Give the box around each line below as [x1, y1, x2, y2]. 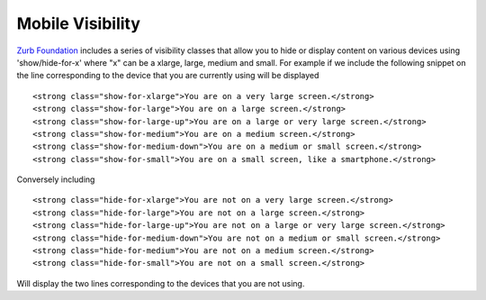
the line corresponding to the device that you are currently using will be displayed [16, 70, 319, 81]
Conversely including [16, 174, 95, 185]
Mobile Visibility [16, 14, 141, 33]
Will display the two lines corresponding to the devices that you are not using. [16, 277, 305, 288]
